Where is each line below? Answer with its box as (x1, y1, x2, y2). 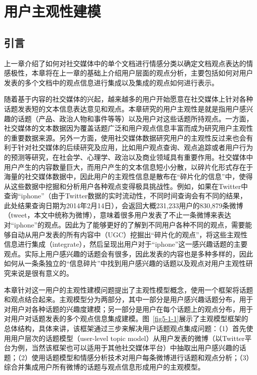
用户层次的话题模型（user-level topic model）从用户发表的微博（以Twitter (10, 333, 245, 343)
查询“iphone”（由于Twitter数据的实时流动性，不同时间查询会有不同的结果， (4, 190, 247, 201)
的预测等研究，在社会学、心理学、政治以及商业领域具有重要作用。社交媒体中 (4, 151, 253, 162)
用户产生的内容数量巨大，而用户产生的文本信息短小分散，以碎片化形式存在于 (4, 161, 253, 172)
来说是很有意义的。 (10, 268, 73, 278)
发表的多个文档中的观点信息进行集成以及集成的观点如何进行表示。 (4, 77, 218, 87)
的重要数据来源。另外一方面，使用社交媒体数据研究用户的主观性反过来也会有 (4, 132, 253, 143)
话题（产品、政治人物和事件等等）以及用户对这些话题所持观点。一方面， (17, 113, 253, 123)
